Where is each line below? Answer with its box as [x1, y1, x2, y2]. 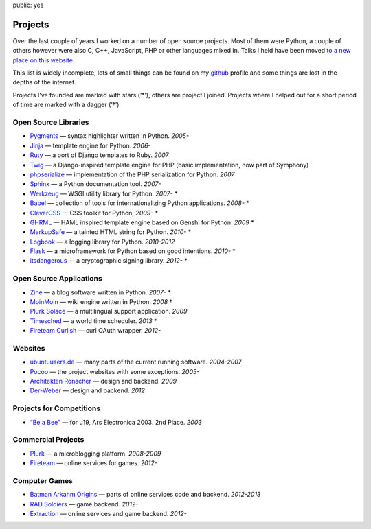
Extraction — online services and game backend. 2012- [30, 510, 187, 518]
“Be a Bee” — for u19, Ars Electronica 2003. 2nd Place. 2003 [30, 418, 202, 426]
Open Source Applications [12, 274, 102, 283]
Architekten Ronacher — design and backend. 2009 [30, 377, 177, 386]
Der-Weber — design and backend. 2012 [30, 386, 146, 395]
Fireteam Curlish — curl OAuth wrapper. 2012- [30, 327, 161, 335]
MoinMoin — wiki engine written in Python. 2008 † [30, 298, 173, 305]
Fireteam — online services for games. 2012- [30, 459, 157, 467]
